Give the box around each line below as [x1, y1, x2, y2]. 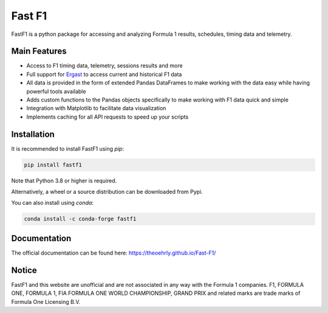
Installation [11, 129, 55, 139]
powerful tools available [26, 88, 86, 95]
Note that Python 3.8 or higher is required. [11, 177, 117, 184]
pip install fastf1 [24, 161, 82, 168]
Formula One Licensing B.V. [11, 298, 81, 305]
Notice [11, 265, 38, 275]
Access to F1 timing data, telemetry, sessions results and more [26, 62, 183, 69]
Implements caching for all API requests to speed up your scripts [26, 113, 189, 120]
